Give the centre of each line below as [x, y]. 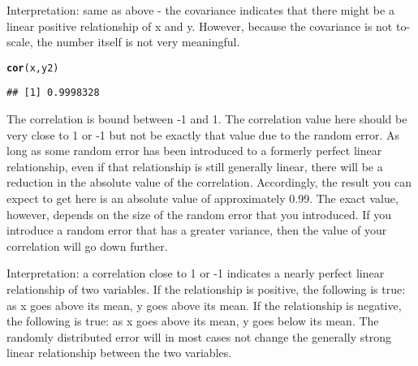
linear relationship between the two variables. [119, 353]
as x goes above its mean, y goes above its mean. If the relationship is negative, [204, 305]
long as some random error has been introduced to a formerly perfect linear [194, 151]
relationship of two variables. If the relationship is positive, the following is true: [206, 289]
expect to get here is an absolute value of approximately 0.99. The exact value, [203, 198]
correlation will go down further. [87, 245]
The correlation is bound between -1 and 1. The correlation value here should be [207, 119]
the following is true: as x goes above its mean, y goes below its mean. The [193, 321]
